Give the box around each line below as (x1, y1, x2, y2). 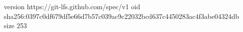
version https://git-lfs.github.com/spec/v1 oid (4, 1, 140, 11)
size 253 (4, 20, 27, 31)
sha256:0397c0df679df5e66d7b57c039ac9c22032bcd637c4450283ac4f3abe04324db (4, 11, 239, 21)
